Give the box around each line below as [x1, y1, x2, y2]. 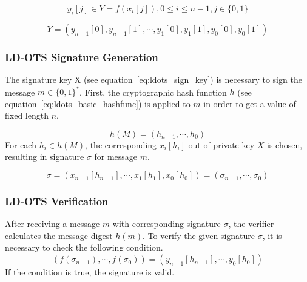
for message [94, 150, 138, 163]
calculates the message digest [5, 229, 113, 241]
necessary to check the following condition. [5, 241, 163, 254]
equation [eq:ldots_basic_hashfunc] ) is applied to [5, 97, 191, 110]
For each [5, 138, 36, 151]
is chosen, [267, 138, 303, 151]
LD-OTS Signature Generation [5, 49, 158, 64]
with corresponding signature [112, 217, 221, 230]
